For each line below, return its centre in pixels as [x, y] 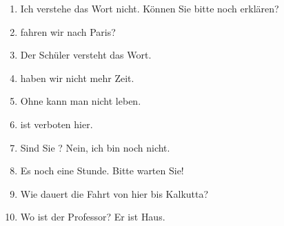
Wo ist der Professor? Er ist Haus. [93, 217]
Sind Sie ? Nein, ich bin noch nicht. [95, 147]
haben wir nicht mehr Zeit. [77, 78]
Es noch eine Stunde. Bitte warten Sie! [102, 171]
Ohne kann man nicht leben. [81, 101]
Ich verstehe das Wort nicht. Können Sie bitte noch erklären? [150, 8]
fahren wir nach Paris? [68, 31]
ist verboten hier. [57, 124]
